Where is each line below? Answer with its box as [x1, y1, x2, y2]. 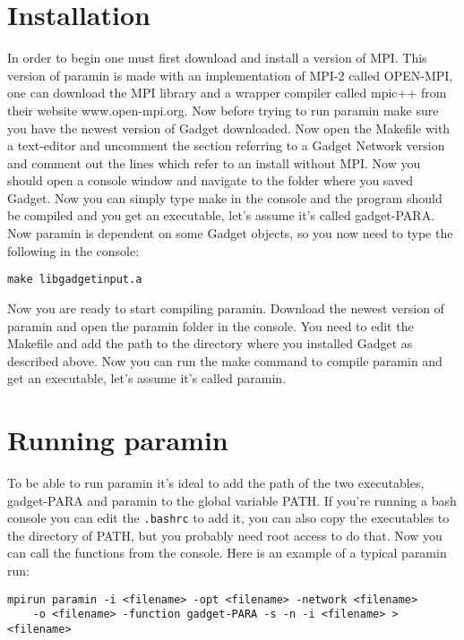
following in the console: [7, 241, 140, 260]
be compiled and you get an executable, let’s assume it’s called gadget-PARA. [7, 206, 435, 225]
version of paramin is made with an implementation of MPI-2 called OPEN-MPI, [7, 65, 453, 84]
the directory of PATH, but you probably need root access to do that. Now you [7, 525, 443, 544]
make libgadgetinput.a [7, 273, 142, 286]
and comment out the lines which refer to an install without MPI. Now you [7, 153, 421, 172]
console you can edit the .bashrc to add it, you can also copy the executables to [7, 508, 450, 527]
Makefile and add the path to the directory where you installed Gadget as [7, 334, 413, 353]
